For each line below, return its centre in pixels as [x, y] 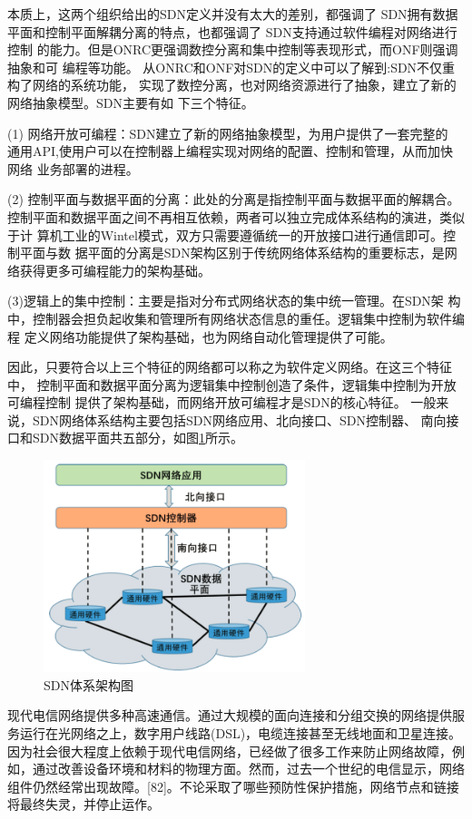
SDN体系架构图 [88, 684]
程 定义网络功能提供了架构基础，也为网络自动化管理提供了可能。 [200, 336]
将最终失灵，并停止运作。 [84, 804]
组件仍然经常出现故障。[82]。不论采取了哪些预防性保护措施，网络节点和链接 [233, 786]
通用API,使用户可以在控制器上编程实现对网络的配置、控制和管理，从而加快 [230, 151]
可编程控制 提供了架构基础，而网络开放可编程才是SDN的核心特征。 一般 [222, 402]
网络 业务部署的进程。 [73, 168]
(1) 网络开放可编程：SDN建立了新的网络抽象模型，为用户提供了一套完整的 [228, 133]
